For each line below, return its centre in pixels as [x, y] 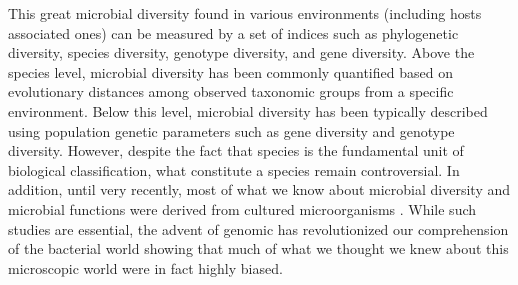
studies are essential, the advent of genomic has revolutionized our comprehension [258, 228]
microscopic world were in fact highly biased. [145, 267]
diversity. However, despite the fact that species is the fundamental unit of [236, 150]
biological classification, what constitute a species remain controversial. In [234, 169]
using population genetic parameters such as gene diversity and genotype [231, 130]
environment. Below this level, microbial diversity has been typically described [248, 110]
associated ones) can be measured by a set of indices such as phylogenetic [233, 32]
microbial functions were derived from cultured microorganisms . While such [242, 208]
